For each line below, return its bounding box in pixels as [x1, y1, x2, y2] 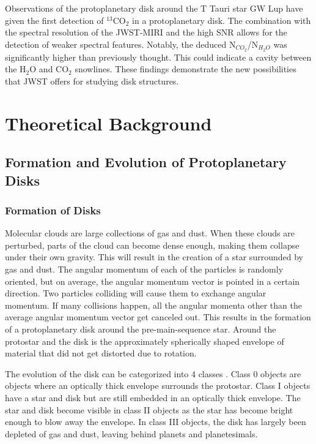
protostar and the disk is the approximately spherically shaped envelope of [5, 334, 284, 347]
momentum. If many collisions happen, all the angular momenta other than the [5, 298, 302, 311]
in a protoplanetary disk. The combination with [132, 13, 311, 26]
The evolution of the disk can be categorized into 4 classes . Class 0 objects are [5, 367, 301, 380]
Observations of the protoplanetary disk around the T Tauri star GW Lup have [5, 2, 303, 14]
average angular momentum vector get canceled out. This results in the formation [5, 310, 311, 323]
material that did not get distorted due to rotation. [5, 347, 197, 359]
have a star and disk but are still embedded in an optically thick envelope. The [5, 391, 301, 404]
